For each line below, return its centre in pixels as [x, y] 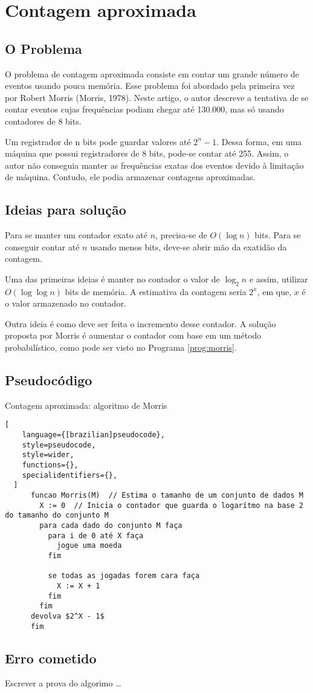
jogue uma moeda [89, 546]
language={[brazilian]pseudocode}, [93, 435]
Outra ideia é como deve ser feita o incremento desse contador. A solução [140, 323]
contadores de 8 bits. [43, 121]
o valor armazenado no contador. [66, 303]
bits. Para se [278, 235]
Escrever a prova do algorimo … [63, 683]
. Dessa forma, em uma [259, 141]
